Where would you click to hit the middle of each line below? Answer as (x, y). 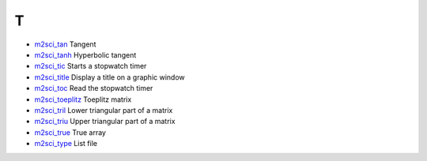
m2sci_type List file (66, 144)
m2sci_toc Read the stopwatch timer (94, 88)
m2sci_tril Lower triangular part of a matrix (104, 110)
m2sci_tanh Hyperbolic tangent (85, 54)
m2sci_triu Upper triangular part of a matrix (105, 122)
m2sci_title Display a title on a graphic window (110, 77)
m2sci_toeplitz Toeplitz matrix (83, 99)
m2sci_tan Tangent (65, 44)
